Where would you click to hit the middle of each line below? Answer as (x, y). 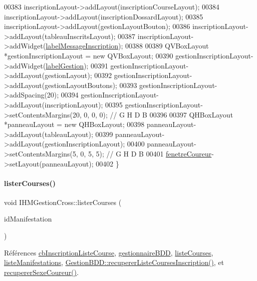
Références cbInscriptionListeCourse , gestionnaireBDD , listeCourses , (109, 252)
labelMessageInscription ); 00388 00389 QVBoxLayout (127, 46)
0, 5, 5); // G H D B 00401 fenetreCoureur (146, 153)
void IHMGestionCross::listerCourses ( (63, 202)
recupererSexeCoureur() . (41, 272)
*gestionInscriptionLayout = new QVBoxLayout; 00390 (89, 55)
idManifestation (28, 219)
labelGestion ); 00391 (77, 65)
